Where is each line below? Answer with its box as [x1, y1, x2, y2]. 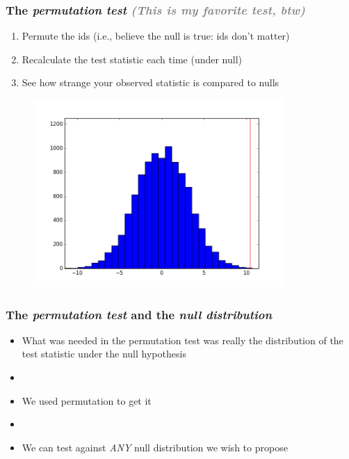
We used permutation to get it [22, 393, 152, 408]
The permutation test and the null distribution [6, 305, 273, 323]
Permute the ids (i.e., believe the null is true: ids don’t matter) [22, 29, 290, 43]
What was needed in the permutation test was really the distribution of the [22, 332, 343, 347]
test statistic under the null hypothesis [22, 346, 186, 361]
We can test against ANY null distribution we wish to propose [22, 440, 288, 454]
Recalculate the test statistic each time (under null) [22, 51, 242, 66]
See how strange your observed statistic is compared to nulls [22, 75, 279, 90]
